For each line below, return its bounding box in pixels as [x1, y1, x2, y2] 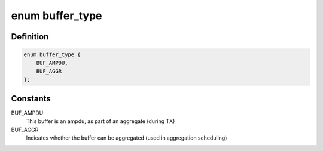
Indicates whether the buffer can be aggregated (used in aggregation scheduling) [26, 134, 227, 141]
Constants [11, 93, 51, 104]
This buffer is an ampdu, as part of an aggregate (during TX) [26, 118, 175, 125]
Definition [11, 32, 49, 42]
